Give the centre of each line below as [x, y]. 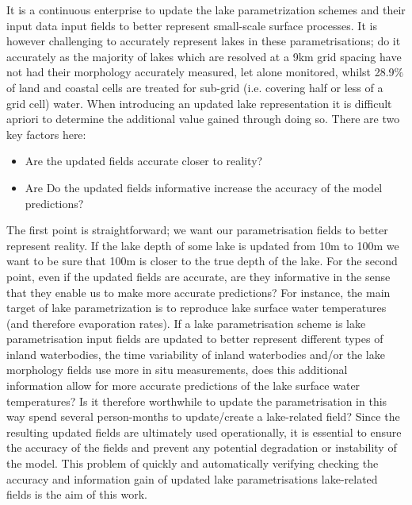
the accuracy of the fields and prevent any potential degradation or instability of [202, 447]
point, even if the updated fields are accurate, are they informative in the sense [198, 276]
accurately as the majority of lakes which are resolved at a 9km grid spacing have [204, 56]
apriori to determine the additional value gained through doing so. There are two [203, 119]
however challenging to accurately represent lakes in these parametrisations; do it [204, 41]
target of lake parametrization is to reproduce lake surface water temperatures [196, 308]
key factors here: [46, 134]
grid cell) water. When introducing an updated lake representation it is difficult [199, 103]
